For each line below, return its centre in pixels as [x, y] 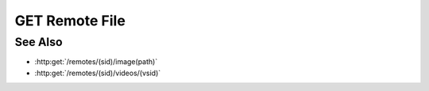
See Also [39, 42]
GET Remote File [70, 21]
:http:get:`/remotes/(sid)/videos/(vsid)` [98, 73]
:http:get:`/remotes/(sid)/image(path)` [96, 62]
